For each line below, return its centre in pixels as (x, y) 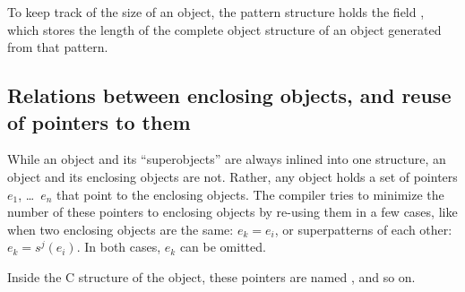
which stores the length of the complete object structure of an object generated (224, 29)
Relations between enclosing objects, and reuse (229, 95)
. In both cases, (119, 247)
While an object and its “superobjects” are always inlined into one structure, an (227, 159)
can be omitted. (223, 247)
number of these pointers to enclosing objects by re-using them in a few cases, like (232, 212)
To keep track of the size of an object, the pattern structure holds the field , (216, 12)
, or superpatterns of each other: (363, 229)
